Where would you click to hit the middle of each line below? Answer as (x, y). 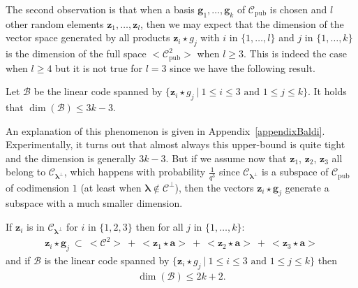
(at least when (111, 187)
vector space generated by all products (88, 37)
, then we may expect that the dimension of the (242, 23)
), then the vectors (214, 187)
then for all (159, 226)
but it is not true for (99, 67)
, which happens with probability (135, 172)
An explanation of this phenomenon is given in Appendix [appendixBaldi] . (165, 130)
